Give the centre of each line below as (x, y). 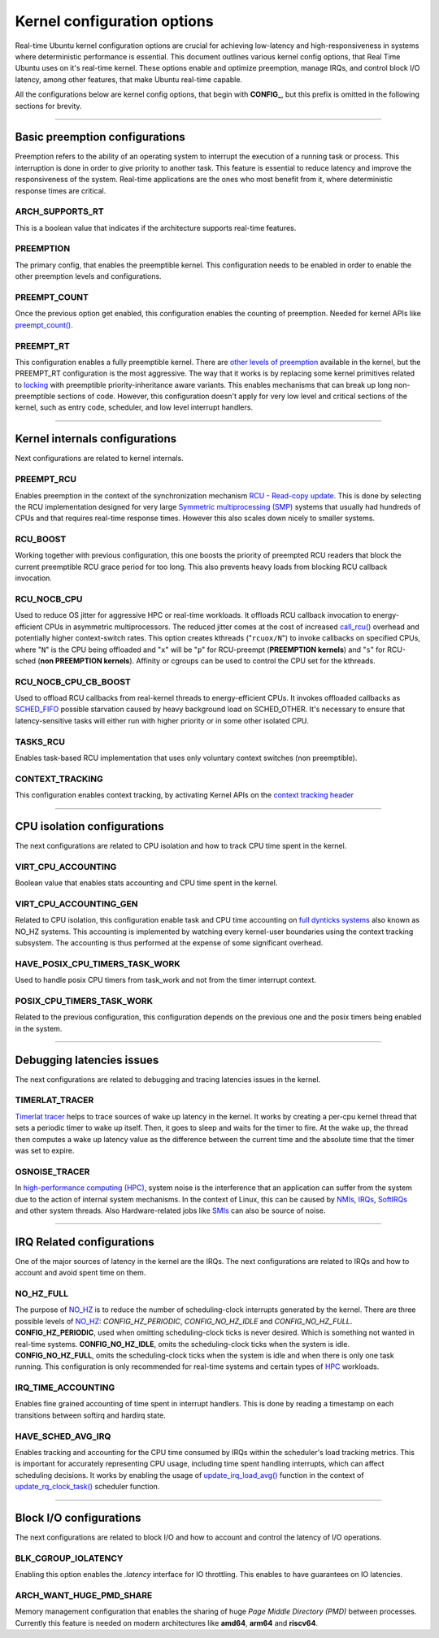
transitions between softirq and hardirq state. (90, 1415)
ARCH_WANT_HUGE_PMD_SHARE (84, 1595)
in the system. (39, 1028)
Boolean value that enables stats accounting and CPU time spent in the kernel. (146, 883)
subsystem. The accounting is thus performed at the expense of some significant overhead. (169, 943)
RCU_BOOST (41, 539)
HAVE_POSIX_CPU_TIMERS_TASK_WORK (98, 963)
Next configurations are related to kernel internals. (99, 458)
